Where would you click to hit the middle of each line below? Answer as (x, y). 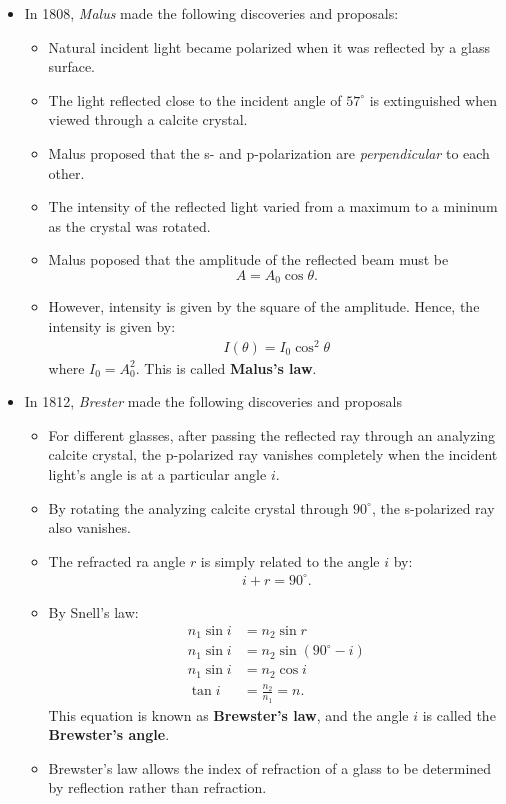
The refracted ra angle (117, 560)
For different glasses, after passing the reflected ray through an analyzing (272, 434)
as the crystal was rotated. (129, 225)
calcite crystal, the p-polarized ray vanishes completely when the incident (273, 454)
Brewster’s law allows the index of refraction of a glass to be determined (270, 767)
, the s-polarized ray (433, 507)
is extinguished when (433, 99)
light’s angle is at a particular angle (157, 474)
